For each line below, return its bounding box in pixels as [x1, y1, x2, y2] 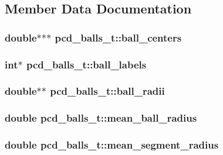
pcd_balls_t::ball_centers [55, 30, 182, 44]
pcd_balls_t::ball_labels [26, 57, 147, 71]
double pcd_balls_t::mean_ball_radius [5, 111, 197, 125]
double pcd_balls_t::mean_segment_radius [5, 137, 219, 152]
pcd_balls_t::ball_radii [50, 84, 165, 98]
